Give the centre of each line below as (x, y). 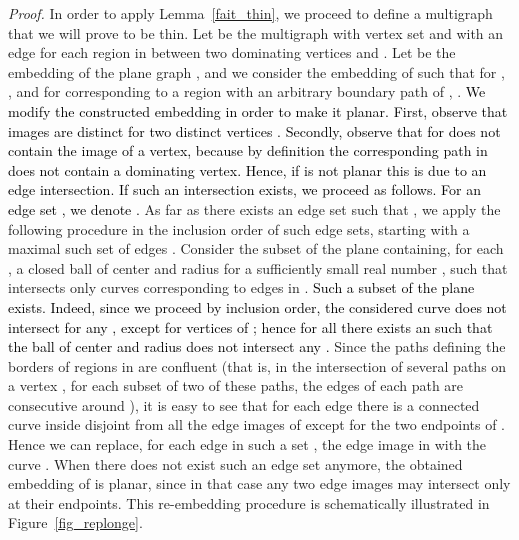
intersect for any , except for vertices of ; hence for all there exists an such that (250, 326)
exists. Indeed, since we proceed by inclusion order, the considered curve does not (257, 306)
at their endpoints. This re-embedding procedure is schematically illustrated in (249, 502)
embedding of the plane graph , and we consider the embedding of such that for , (256, 71)
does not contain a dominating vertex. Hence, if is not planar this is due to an (247, 169)
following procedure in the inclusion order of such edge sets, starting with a (239, 228)
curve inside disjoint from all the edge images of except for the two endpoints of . (257, 424)
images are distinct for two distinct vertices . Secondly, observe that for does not (254, 130)
